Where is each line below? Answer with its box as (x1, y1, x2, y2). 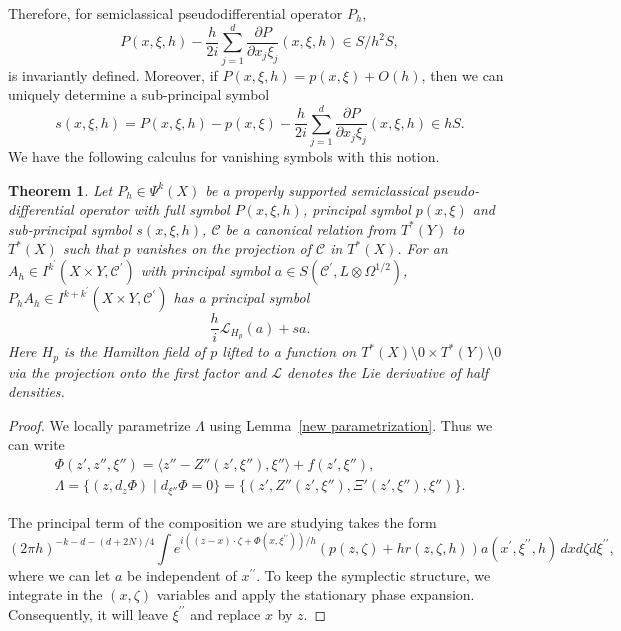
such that (62, 238, 119, 259)
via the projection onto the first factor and (8, 361, 267, 382)
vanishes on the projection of (135, 238, 311, 259)
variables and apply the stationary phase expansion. (156, 584, 475, 605)
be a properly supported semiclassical (205, 179, 429, 200)
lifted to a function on (222, 341, 357, 362)
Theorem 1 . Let (8, 179, 113, 200)
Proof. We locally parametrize (8, 414, 191, 435)
